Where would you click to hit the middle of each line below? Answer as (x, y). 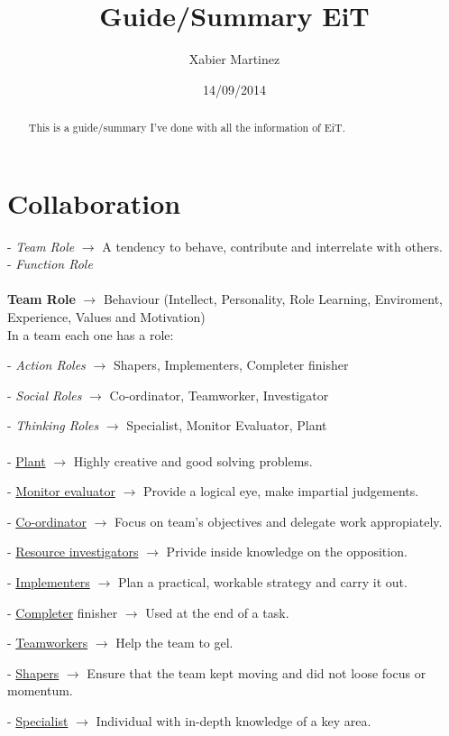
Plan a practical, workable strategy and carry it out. (262, 582)
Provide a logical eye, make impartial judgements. (281, 491)
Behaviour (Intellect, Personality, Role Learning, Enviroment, (273, 299)
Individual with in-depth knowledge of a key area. (234, 720)
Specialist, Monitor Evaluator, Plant (227, 425)
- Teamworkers (48, 643)
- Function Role (50, 264)
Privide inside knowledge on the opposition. (287, 552)
